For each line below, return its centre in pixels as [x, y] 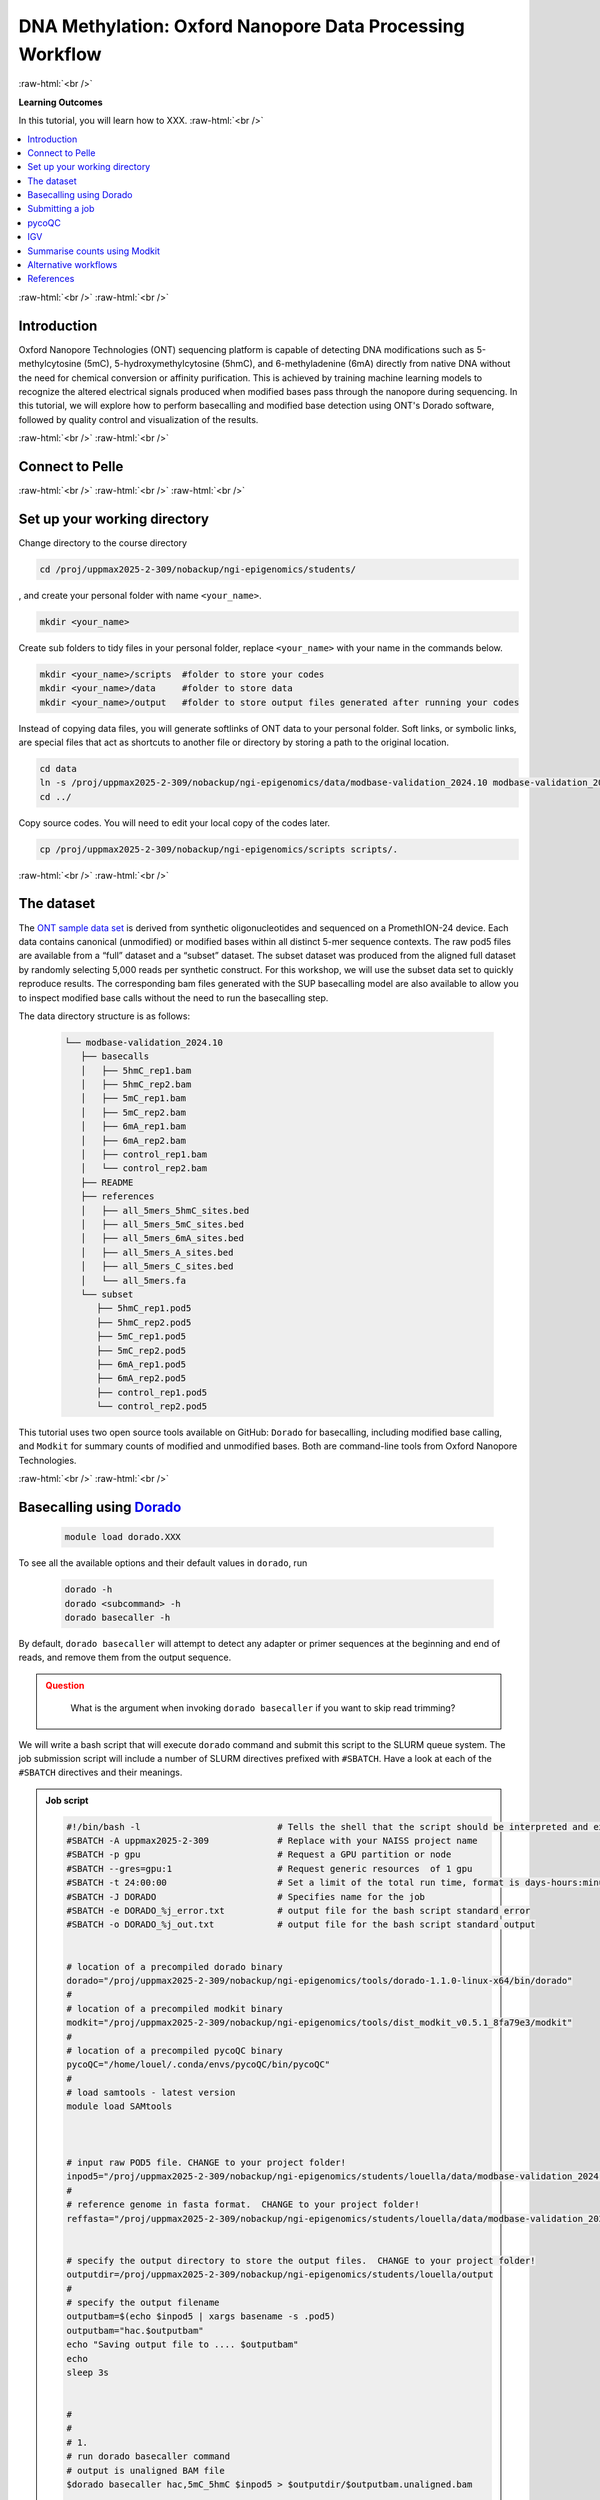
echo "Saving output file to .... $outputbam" [182, 2344]
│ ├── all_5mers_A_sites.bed [157, 1252]
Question [65, 1685]
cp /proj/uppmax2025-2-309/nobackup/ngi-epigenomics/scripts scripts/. [219, 849]
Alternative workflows [72, 265]
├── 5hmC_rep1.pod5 [144, 1308]
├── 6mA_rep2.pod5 [141, 1378]
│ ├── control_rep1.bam [144, 1154]
